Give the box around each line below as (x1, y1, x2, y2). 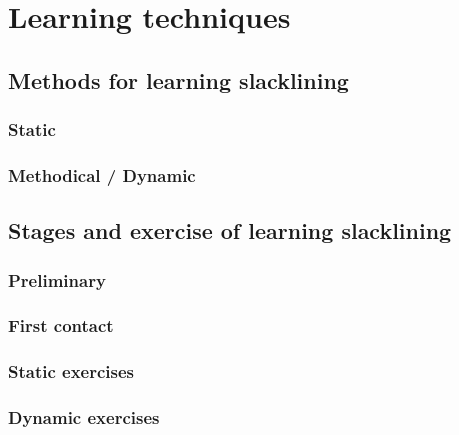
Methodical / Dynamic (8, 162, 196, 187)
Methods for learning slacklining (8, 64, 349, 95)
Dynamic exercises (8, 405, 160, 430)
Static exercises (8, 359, 135, 384)
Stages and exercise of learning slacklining (8, 215, 452, 246)
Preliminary (8, 267, 106, 292)
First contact (8, 313, 114, 338)
